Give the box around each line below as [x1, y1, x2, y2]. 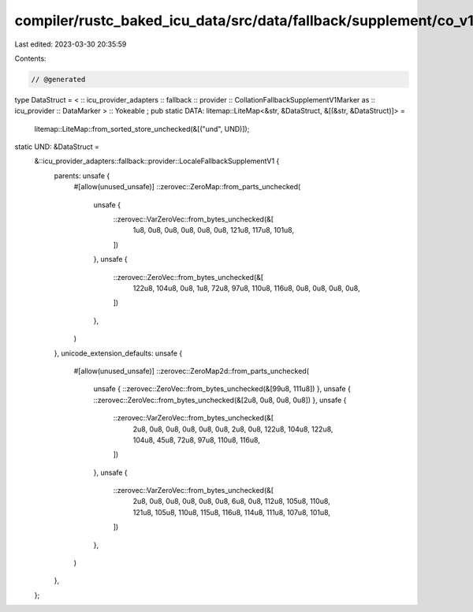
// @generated [31, 75, 86, 84]
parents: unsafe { [54, 170, 110, 181]
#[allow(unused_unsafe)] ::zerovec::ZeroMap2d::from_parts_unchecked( [73, 366, 309, 375]
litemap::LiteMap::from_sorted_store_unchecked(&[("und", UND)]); [34, 124, 250, 133]
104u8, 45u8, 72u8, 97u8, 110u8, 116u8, [132, 435, 260, 445]
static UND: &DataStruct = [14, 142, 100, 151]
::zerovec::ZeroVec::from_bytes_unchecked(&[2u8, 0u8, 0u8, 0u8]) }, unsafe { [93, 395, 347, 405]
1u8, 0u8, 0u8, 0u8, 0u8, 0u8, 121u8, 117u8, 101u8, [132, 226, 295, 235]
